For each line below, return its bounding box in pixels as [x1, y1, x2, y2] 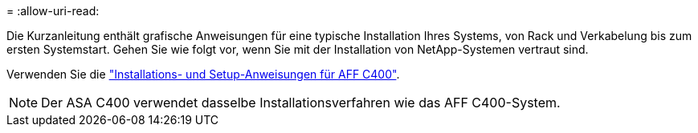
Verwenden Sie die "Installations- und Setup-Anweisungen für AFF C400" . [6, 67, 400, 81]
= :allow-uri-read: [6, 4, 100, 18]
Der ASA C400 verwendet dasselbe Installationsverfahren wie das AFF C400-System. [41, 95, 561, 111]
